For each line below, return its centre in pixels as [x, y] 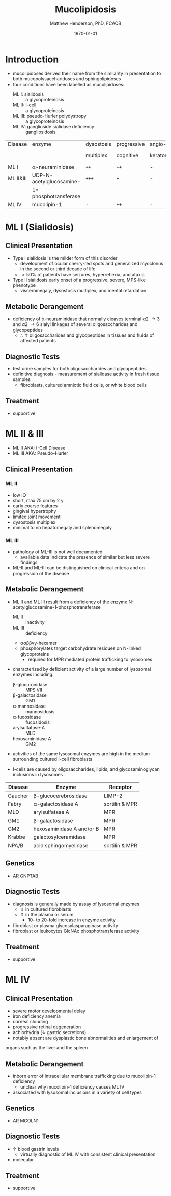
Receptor [121, 787]
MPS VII [34, 690]
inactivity [35, 622]
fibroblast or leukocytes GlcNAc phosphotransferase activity [76, 931]
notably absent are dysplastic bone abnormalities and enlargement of [85, 1038]
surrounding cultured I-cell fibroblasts [52, 759]
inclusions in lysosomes [38, 774]
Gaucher [18, 796]
